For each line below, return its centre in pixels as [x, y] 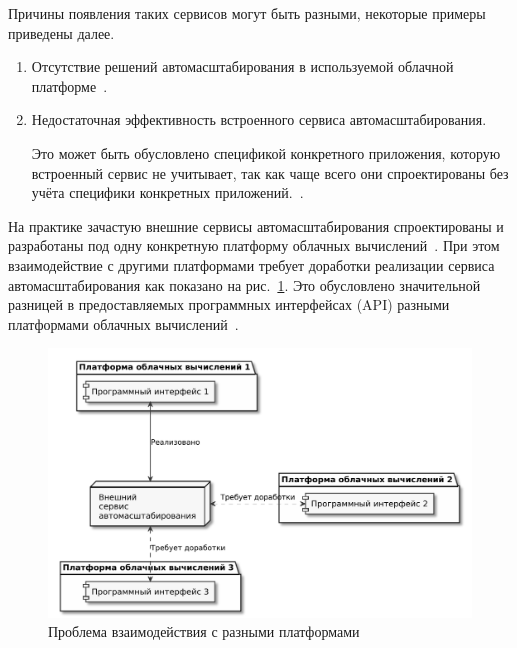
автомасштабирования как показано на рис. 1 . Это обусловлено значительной [244, 284]
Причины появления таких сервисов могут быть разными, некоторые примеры [247, 13]
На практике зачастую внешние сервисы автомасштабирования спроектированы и [256, 225]
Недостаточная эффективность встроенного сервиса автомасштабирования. [259, 119]
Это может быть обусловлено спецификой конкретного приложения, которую [266, 152]
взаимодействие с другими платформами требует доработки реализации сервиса [251, 264]
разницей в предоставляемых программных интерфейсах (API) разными [229, 304]
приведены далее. [61, 32]
